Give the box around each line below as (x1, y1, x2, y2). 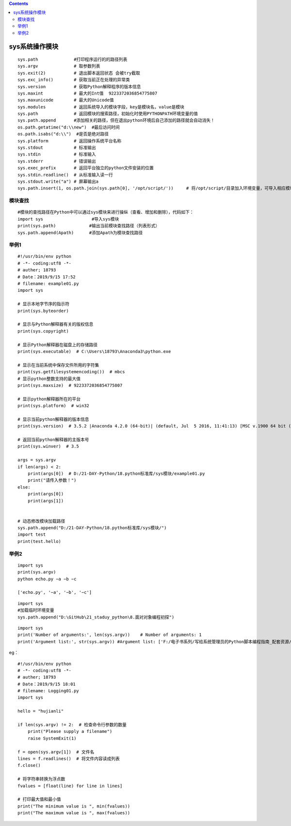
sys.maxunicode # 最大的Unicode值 (17, 97, 114, 103)
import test (17, 532, 46, 538)
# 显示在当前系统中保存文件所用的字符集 (17, 362, 99, 368)
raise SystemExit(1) (27, 735, 77, 741)
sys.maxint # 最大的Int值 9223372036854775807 (17, 90, 158, 96)
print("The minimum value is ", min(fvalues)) (17, 803, 130, 809)
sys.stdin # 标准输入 (17, 152, 97, 157)
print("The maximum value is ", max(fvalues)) (17, 810, 130, 816)
